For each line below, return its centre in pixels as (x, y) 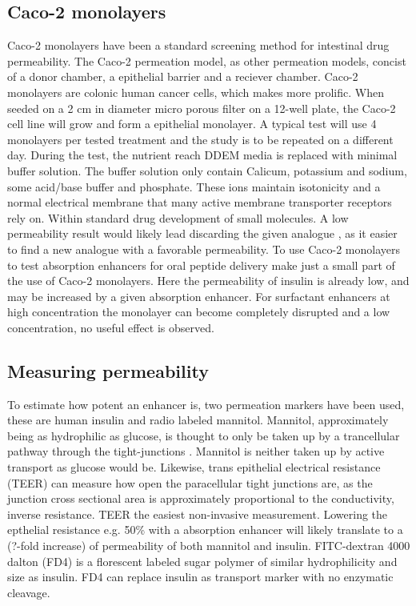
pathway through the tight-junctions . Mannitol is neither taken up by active (196, 451)
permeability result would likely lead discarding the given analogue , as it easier (202, 233)
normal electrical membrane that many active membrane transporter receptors (200, 202)
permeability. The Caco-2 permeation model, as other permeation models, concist (207, 60)
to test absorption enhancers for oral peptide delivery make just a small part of (201, 265)
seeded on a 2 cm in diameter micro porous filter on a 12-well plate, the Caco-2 (202, 108)
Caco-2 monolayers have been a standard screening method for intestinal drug (198, 45)
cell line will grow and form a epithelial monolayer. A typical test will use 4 (192, 124)
